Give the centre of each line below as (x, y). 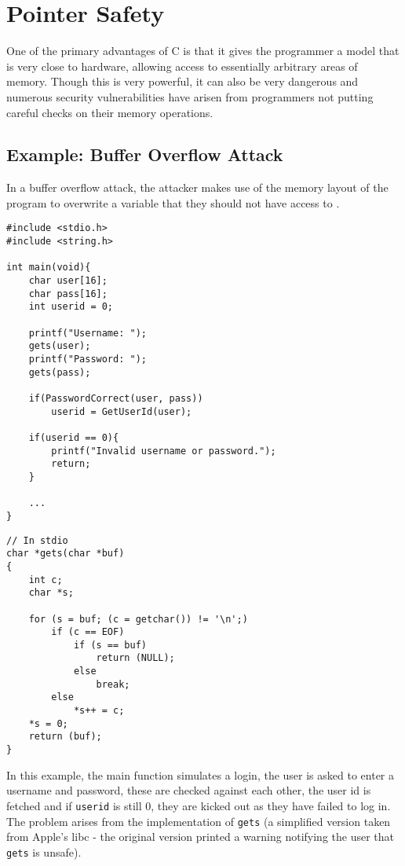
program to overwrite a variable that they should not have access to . (173, 202)
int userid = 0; (71, 307)
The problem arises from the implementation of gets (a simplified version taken (199, 821)
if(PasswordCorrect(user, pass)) (116, 399)
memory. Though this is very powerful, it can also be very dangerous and (182, 81)
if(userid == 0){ (74, 437)
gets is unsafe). (44, 851)
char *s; (51, 593)
